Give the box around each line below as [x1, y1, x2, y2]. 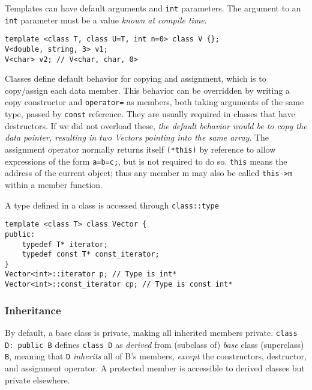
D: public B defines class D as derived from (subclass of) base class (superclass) [5, 338, 304, 350]
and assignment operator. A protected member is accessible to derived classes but [5, 361, 305, 374]
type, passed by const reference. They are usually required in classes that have [5, 108, 295, 120]
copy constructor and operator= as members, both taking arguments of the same [5, 96, 304, 108]
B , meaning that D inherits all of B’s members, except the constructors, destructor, [5, 350, 307, 362]
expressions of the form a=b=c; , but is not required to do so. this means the [5, 154, 287, 167]
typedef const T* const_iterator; [22, 250, 160, 259]
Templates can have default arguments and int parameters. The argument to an [5, 2, 301, 14]
